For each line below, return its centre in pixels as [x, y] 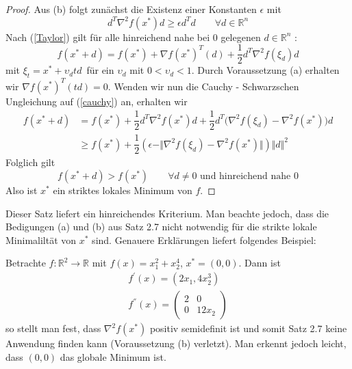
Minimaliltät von [41, 240]
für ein [100, 70]
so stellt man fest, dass [53, 328]
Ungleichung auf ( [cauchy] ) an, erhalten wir [97, 101]
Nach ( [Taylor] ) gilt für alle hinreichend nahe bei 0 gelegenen [133, 37]
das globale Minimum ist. [113, 357]
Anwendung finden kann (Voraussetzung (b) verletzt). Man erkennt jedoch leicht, [176, 343]
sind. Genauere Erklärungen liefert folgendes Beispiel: [204, 240]
